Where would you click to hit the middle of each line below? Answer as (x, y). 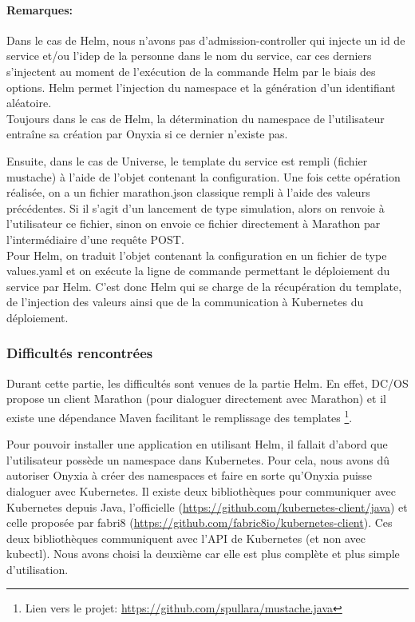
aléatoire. (29, 103)
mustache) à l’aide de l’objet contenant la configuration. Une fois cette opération (204, 176)
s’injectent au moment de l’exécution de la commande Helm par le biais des (191, 71)
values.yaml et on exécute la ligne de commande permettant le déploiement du (198, 271)
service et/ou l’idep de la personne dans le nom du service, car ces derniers (189, 56)
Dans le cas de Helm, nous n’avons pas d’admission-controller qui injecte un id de (206, 40)
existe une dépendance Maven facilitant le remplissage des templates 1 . (180, 416)
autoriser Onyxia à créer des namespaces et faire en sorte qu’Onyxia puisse (190, 475)
